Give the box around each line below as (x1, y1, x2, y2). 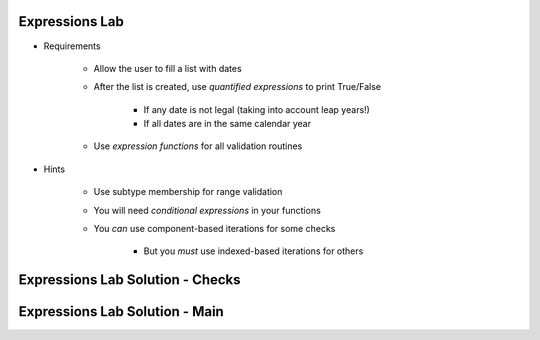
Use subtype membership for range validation (93, 186, 283, 198)
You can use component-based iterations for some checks (93, 223, 336, 235)
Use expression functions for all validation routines (93, 140, 303, 152)
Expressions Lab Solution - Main (18, 303, 224, 320)
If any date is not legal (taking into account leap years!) (143, 103, 370, 115)
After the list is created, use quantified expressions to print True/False (93, 81, 382, 93)
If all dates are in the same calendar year (143, 118, 312, 130)
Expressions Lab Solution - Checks (18, 271, 241, 289)
